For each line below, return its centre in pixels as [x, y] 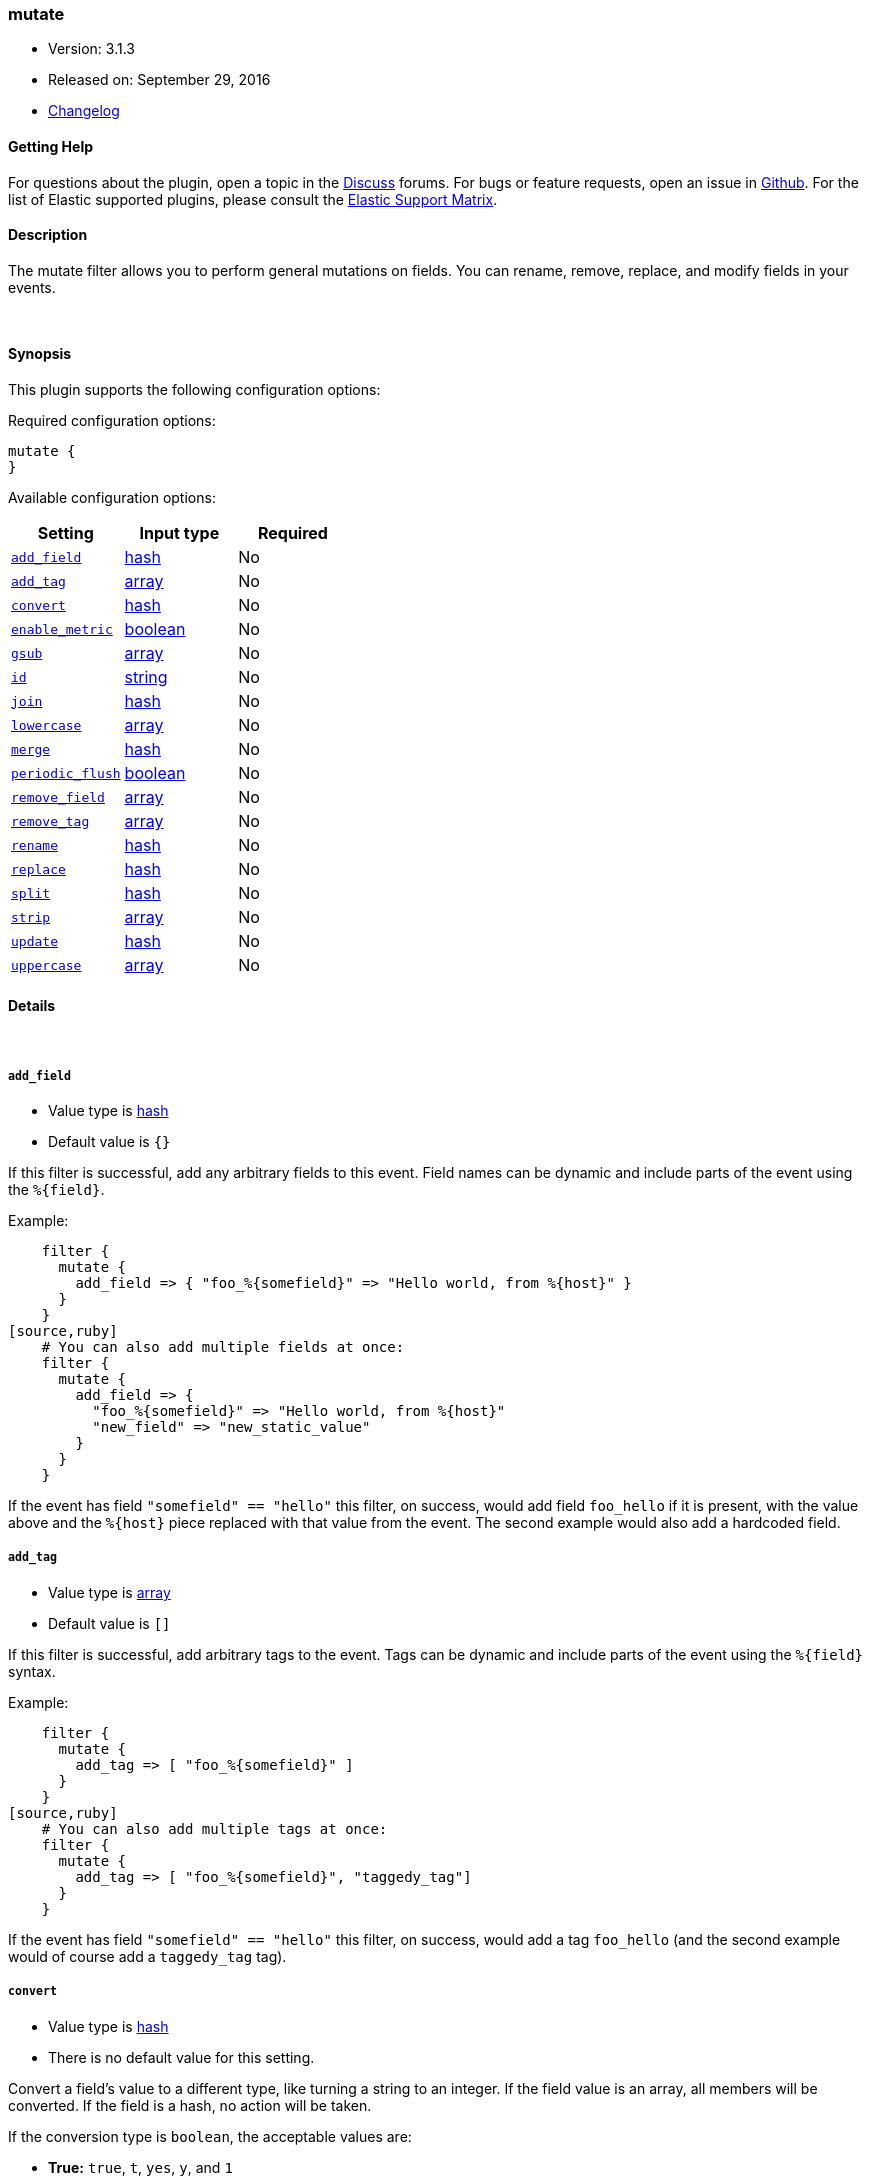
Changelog [84, 111]
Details [32, 1005]
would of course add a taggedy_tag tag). [147, 1956]
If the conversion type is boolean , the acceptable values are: [210, 2136]
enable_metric [62, 629]
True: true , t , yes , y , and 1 [140, 2167]
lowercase [46, 725]
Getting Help [51, 146]
